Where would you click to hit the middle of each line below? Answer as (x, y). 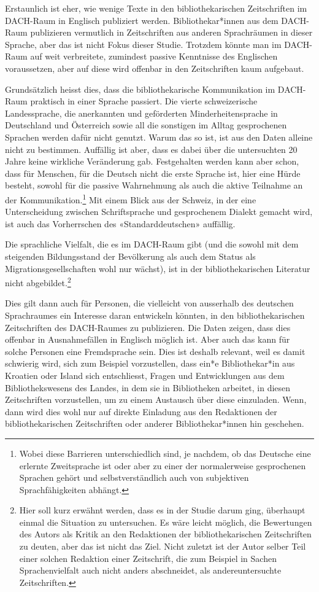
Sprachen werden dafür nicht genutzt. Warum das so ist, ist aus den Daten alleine (159, 137)
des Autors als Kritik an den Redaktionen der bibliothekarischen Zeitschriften (165, 534)
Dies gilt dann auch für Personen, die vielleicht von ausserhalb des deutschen (149, 303)
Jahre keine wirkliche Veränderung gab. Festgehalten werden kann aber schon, (152, 161)
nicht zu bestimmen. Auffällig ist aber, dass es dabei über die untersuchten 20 (151, 149)
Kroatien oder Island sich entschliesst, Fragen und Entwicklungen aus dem (145, 375)
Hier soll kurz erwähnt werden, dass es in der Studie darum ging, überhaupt (162, 510)
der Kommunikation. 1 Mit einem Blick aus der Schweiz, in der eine (131, 198)
